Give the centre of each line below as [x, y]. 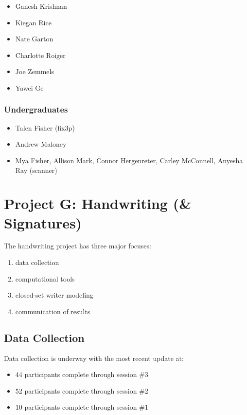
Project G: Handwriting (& [98, 203]
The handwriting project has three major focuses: [78, 246]
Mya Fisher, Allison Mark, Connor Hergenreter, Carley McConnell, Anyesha [129, 160]
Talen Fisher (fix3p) [45, 127]
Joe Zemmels [35, 71]
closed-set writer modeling [54, 295]
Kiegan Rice [33, 22]
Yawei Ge [29, 87]
